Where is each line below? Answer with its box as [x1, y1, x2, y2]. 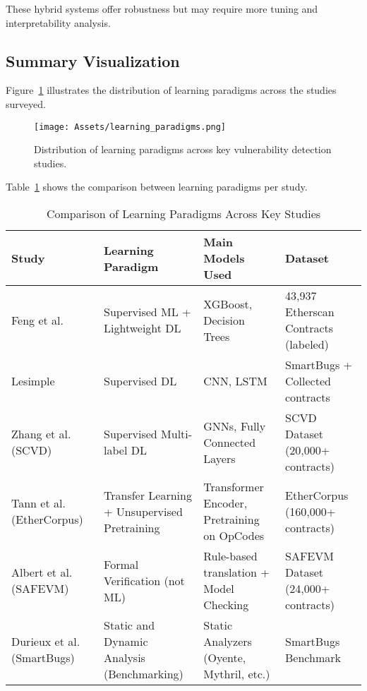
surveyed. [6, 96, 46, 111]
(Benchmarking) [104, 666, 183, 683]
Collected [285, 373, 331, 390]
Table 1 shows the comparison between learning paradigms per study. [6, 179, 308, 194]
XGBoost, [203, 295, 253, 312]
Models [203, 250, 245, 267]
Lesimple [11, 373, 55, 390]
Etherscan [285, 304, 335, 320]
